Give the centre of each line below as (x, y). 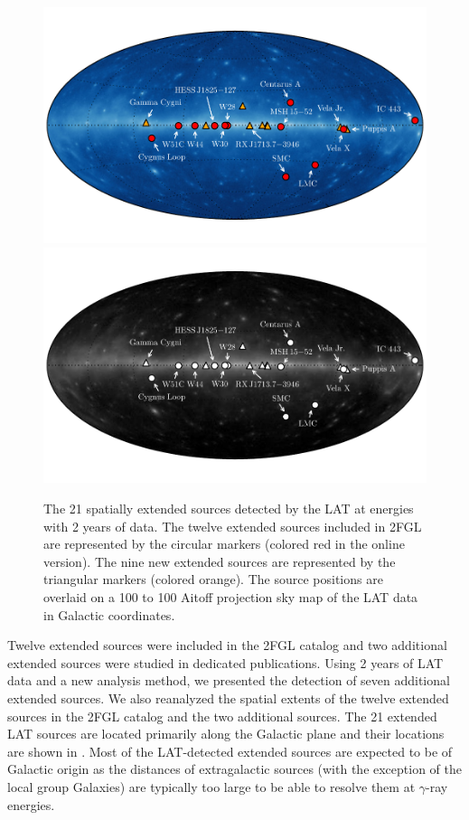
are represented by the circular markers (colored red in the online (224, 544)
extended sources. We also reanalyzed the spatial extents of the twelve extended (228, 697)
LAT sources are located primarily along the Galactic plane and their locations (226, 734)
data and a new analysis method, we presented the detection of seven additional (229, 680)
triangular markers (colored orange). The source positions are (213, 579)
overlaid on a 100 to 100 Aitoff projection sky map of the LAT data (231, 597)
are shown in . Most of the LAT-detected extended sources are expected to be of (230, 751)
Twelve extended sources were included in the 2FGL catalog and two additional (227, 645)
